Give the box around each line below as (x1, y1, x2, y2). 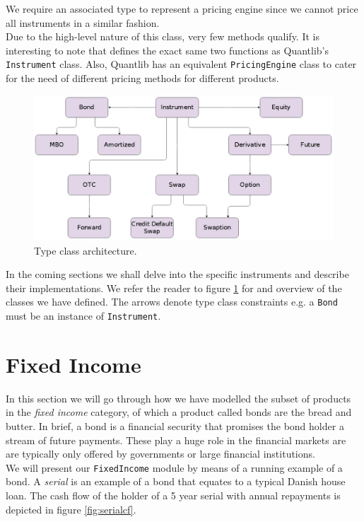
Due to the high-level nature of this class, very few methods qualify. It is (6, 29, 319, 44)
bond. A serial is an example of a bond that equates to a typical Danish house (6, 474, 346, 489)
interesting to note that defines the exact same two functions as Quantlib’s (6, 42, 329, 57)
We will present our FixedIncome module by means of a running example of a (6, 460, 343, 475)
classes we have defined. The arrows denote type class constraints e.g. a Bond (6, 294, 338, 309)
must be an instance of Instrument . (6, 308, 161, 323)
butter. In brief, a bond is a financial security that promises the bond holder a (6, 419, 344, 433)
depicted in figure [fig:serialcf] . (6, 501, 136, 516)
